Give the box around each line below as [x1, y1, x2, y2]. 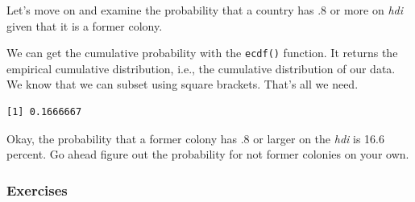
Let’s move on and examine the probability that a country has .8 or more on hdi [6, 2, 403, 18]
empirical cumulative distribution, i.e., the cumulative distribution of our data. [6, 60, 396, 76]
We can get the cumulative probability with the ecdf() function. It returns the [6, 44, 398, 61]
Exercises [6, 179, 68, 200]
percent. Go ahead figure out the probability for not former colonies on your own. [6, 146, 409, 163]
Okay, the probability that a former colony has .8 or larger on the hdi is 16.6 [6, 130, 384, 146]
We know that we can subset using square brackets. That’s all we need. [6, 76, 359, 93]
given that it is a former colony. [6, 17, 163, 34]
